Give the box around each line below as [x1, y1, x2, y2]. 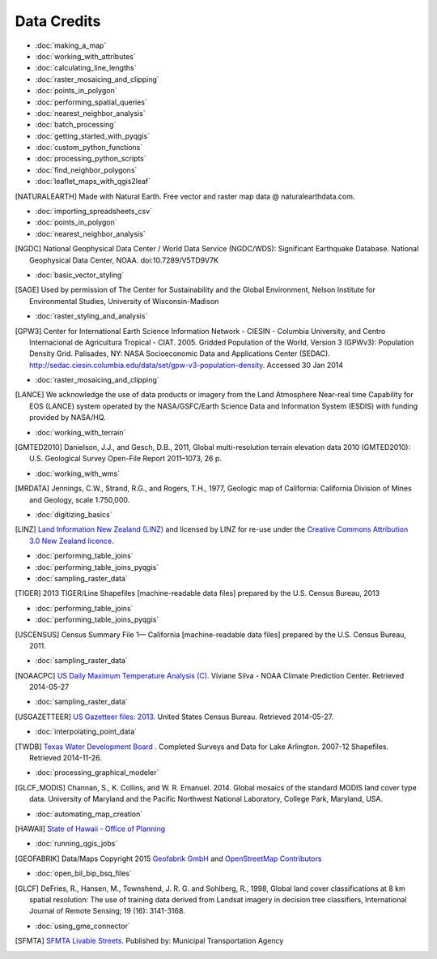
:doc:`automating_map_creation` [35, 809, 143, 819]
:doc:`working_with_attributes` [35, 51, 137, 61]
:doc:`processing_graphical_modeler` [35, 768, 159, 777]
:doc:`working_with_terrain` [35, 427, 126, 437]
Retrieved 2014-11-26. [29, 753, 103, 763]
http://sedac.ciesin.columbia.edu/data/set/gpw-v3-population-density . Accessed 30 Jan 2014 [29, 360, 344, 370]
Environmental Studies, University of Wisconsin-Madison [29, 296, 219, 306]
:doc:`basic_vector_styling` [35, 270, 125, 280]
